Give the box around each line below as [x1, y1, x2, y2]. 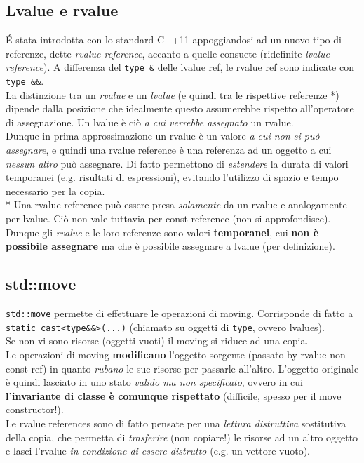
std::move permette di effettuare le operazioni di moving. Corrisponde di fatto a [6, 306, 353, 321]
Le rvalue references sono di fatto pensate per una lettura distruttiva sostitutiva [6, 415, 346, 430]
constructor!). [6, 402, 64, 417]
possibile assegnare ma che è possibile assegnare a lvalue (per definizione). [6, 239, 335, 253]
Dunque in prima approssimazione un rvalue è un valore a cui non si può [6, 128, 320, 143]
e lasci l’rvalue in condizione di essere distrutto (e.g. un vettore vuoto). [6, 443, 310, 458]
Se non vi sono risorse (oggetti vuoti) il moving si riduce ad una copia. [6, 333, 309, 348]
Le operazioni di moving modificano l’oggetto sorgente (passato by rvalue [6, 347, 327, 361]
